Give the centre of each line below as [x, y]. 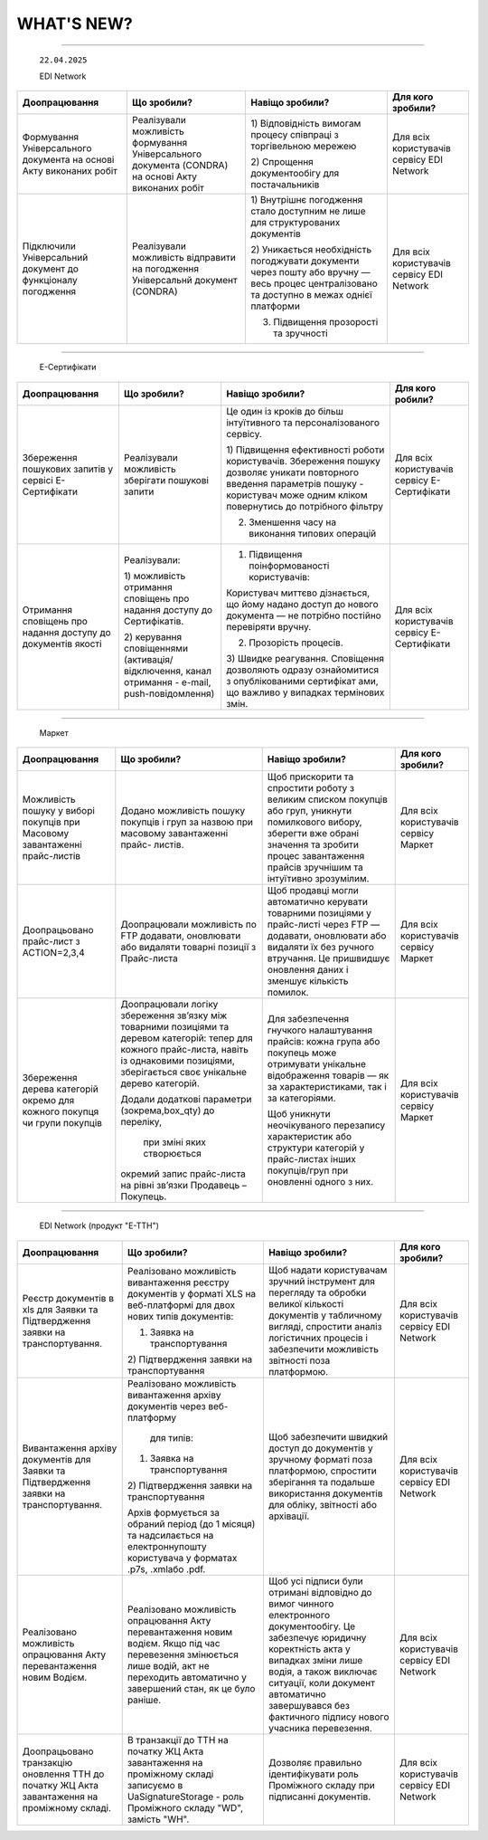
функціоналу [50, 281]
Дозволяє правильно [315, 1762]
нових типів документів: [180, 1316]
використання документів [325, 1493]
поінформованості [289, 566]
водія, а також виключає [323, 1672]
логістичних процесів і [318, 1338]
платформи [275, 306]
